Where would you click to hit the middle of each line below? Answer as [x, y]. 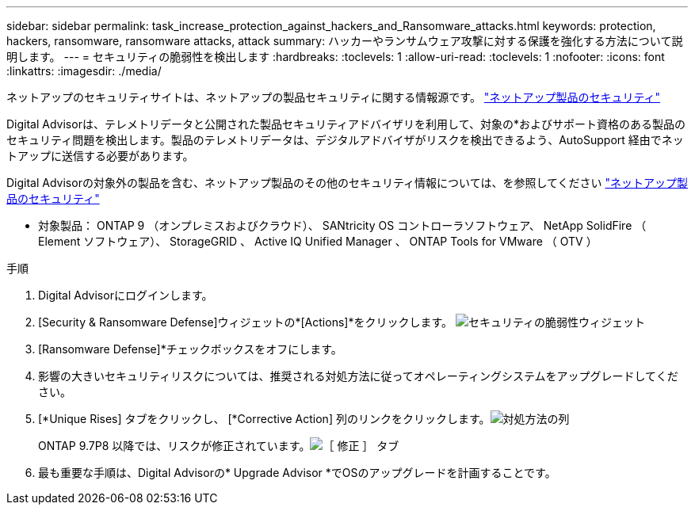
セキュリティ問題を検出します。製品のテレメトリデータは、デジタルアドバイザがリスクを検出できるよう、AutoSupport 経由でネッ [345, 140]
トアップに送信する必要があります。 [100, 156]
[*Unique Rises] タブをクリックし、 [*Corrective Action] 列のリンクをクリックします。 [264, 419]
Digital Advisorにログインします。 [126, 295]
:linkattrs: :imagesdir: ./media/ [84, 71]
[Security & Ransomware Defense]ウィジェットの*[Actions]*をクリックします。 [246, 322]
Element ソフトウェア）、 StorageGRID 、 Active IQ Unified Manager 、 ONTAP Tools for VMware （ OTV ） [318, 241]
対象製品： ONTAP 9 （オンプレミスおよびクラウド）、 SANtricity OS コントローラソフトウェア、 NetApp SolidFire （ [342, 225]
